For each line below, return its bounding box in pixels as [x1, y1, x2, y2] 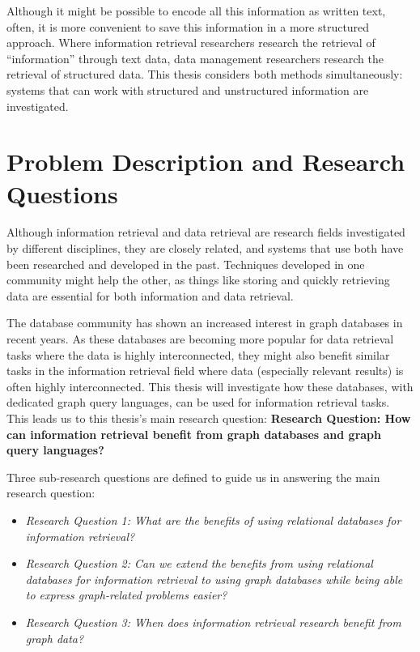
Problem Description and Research [6, 145, 405, 178]
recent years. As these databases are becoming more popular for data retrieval [6, 330, 394, 347]
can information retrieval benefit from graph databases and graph [6, 425, 381, 442]
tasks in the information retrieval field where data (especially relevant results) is [6, 362, 404, 379]
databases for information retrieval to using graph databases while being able [25, 570, 403, 587]
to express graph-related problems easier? [25, 586, 227, 603]
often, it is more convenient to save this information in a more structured [6, 18, 370, 35]
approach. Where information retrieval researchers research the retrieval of [6, 34, 375, 51]
